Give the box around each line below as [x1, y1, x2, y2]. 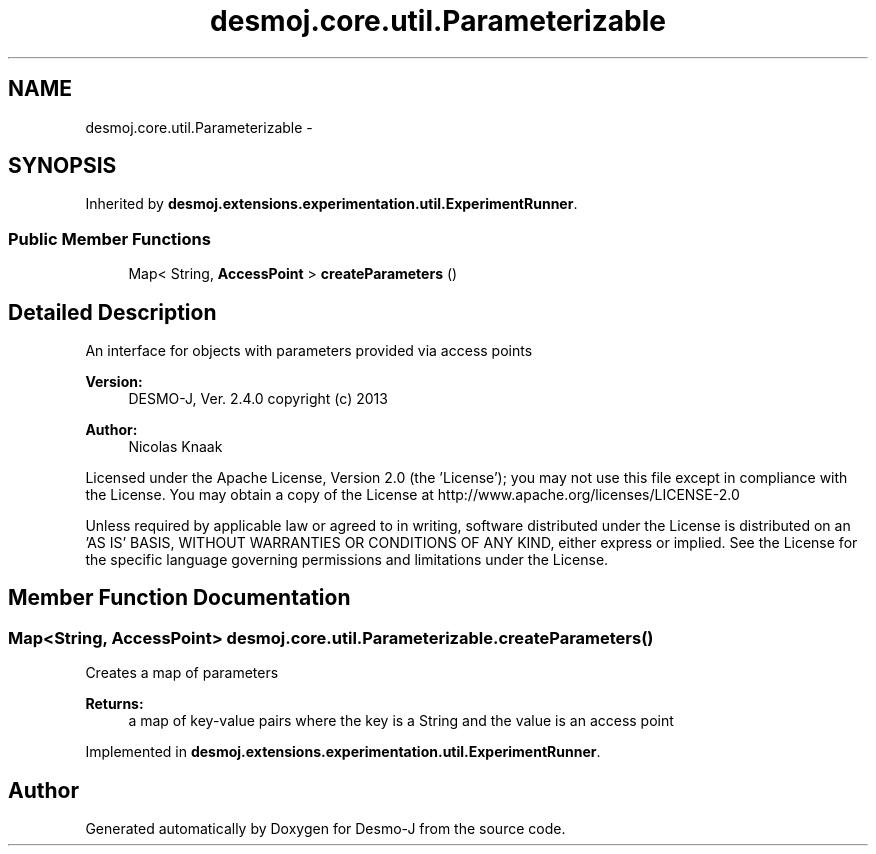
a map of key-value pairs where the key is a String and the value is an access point [128, 712, 674, 730]
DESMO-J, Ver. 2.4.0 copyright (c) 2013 [128, 390, 388, 408]
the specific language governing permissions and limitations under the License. [85, 551, 609, 569]
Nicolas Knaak [128, 438, 223, 456]
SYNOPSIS [8, 153, 117, 179]
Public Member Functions [8, 228, 211, 249]
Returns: [85, 695, 144, 713]
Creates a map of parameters [85, 664, 279, 682]
